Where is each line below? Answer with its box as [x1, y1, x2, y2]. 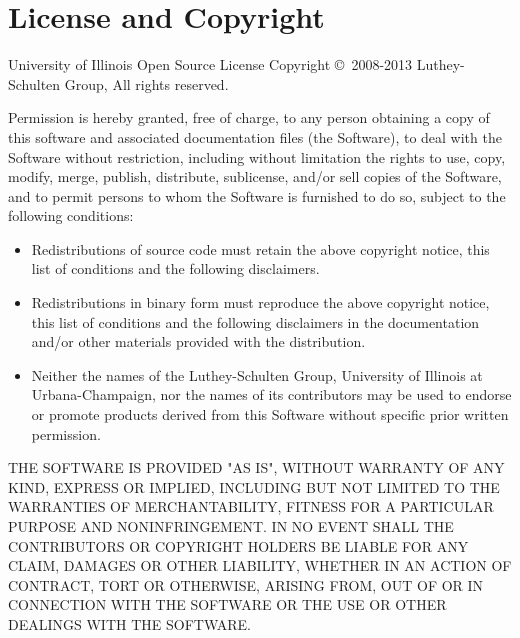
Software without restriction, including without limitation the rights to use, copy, [8, 146, 506, 167]
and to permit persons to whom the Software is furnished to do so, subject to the [8, 185, 506, 206]
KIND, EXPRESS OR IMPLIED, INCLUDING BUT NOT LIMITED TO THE [8, 476, 500, 497]
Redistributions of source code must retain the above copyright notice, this [31, 238, 490, 259]
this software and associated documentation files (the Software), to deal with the [8, 126, 502, 147]
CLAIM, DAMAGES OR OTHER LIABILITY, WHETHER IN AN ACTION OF [8, 555, 512, 576]
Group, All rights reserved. [64, 73, 229, 94]
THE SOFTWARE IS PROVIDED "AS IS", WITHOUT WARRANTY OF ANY [8, 457, 505, 478]
